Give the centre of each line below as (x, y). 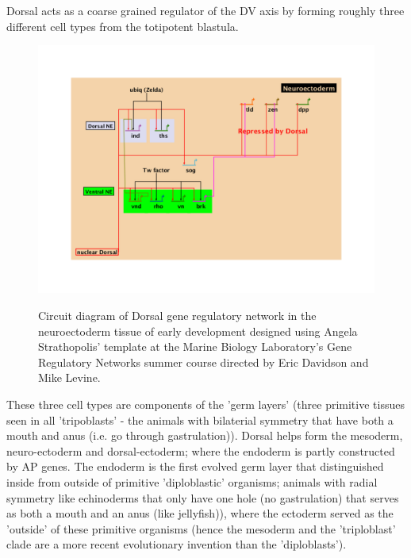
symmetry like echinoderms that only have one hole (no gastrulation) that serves (203, 497)
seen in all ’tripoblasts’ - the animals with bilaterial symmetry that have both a (200, 419)
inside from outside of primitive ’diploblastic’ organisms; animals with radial (192, 481)
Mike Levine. (69, 377)
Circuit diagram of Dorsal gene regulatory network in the (177, 315)
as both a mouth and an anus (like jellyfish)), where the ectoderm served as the (200, 513)
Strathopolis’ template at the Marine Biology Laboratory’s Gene (195, 346)
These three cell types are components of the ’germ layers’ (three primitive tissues (205, 404)
